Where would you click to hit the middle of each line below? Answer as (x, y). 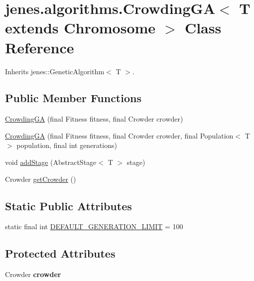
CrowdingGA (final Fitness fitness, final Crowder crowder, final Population (119, 135)
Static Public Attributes (68, 206)
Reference (40, 47)
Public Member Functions (73, 98)
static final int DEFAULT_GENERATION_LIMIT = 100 (94, 226)
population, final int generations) (67, 145)
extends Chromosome (80, 28)
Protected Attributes (60, 253)
